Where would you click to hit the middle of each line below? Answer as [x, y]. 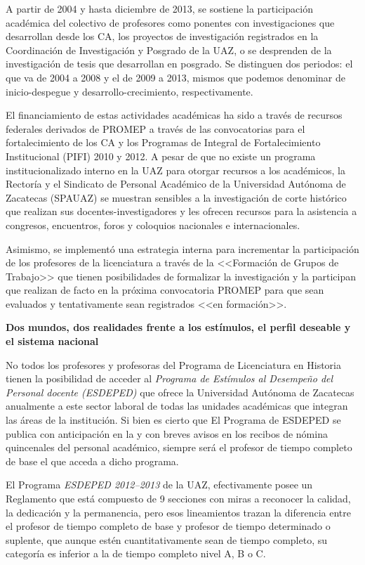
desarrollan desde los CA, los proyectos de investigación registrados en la [162, 36]
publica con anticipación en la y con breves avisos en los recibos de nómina [167, 433]
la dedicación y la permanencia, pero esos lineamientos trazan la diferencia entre [178, 512]
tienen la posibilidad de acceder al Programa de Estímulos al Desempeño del [170, 378]
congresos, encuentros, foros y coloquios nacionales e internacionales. [153, 225]
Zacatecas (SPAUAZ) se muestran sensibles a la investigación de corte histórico [176, 197]
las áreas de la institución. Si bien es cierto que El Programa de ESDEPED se [173, 420]
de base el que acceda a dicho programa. [92, 461]
